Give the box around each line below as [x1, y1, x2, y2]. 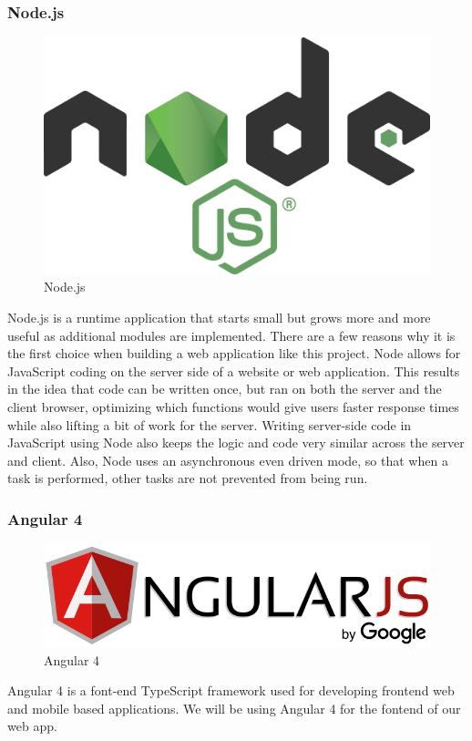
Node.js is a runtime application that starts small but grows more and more [7, 308, 431, 327]
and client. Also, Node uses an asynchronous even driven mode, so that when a [7, 450, 448, 469]
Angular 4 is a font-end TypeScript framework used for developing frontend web [7, 681, 455, 700]
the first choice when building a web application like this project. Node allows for [7, 344, 461, 363]
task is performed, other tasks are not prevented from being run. [7, 468, 368, 488]
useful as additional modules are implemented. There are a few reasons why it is [7, 325, 456, 345]
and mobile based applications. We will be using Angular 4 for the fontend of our [7, 698, 461, 717]
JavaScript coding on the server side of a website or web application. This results [7, 361, 460, 380]
